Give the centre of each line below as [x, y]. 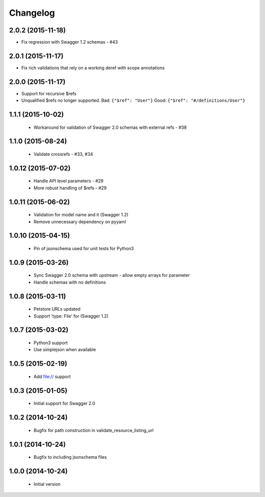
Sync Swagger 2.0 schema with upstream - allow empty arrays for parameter [112, 275]
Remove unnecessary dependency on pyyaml [80, 222]
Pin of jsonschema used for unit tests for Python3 [84, 249]
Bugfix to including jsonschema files [70, 457]
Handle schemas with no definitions [70, 282]
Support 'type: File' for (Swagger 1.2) [71, 316]
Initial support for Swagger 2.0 [65, 404]
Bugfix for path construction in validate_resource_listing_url [94, 430]
